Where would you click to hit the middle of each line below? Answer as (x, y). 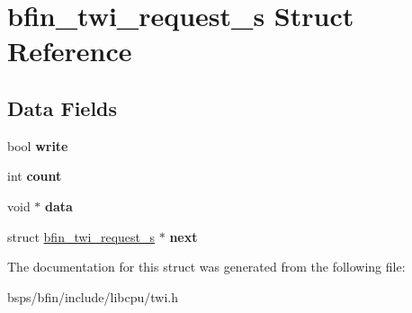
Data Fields (63, 107)
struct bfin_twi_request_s (81, 236)
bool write (38, 145)
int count (35, 176)
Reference (70, 51)
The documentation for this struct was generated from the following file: (206, 267)
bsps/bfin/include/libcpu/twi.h (93, 296)
